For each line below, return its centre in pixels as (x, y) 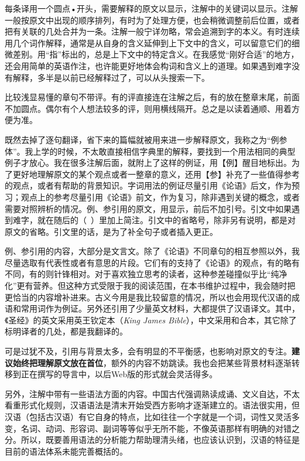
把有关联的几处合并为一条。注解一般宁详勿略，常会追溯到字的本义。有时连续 (152, 31)
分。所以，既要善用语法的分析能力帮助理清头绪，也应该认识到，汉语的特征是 (152, 440)
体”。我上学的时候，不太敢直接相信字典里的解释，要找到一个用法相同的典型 (150, 151)
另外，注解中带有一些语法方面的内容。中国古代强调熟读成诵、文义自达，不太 (152, 393)
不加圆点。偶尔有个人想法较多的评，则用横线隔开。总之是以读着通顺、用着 (148, 108)
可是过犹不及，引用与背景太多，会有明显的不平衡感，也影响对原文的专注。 (148, 351)
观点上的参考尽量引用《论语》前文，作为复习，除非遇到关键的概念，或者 (160, 197)
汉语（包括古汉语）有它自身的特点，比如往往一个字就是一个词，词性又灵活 (148, 416)
